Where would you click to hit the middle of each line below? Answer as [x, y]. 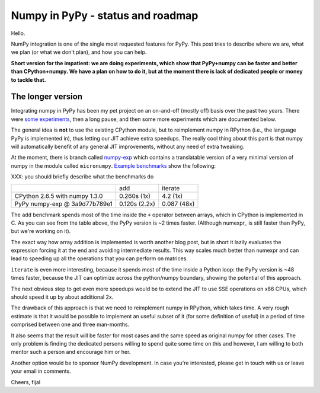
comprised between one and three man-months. [70, 325]
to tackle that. [28, 79]
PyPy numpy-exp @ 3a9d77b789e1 [63, 203]
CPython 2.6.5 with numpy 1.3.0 [59, 196]
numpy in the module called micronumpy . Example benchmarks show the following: [113, 165]
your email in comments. [41, 371]
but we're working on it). [41, 231]
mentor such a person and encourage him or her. [71, 352]
